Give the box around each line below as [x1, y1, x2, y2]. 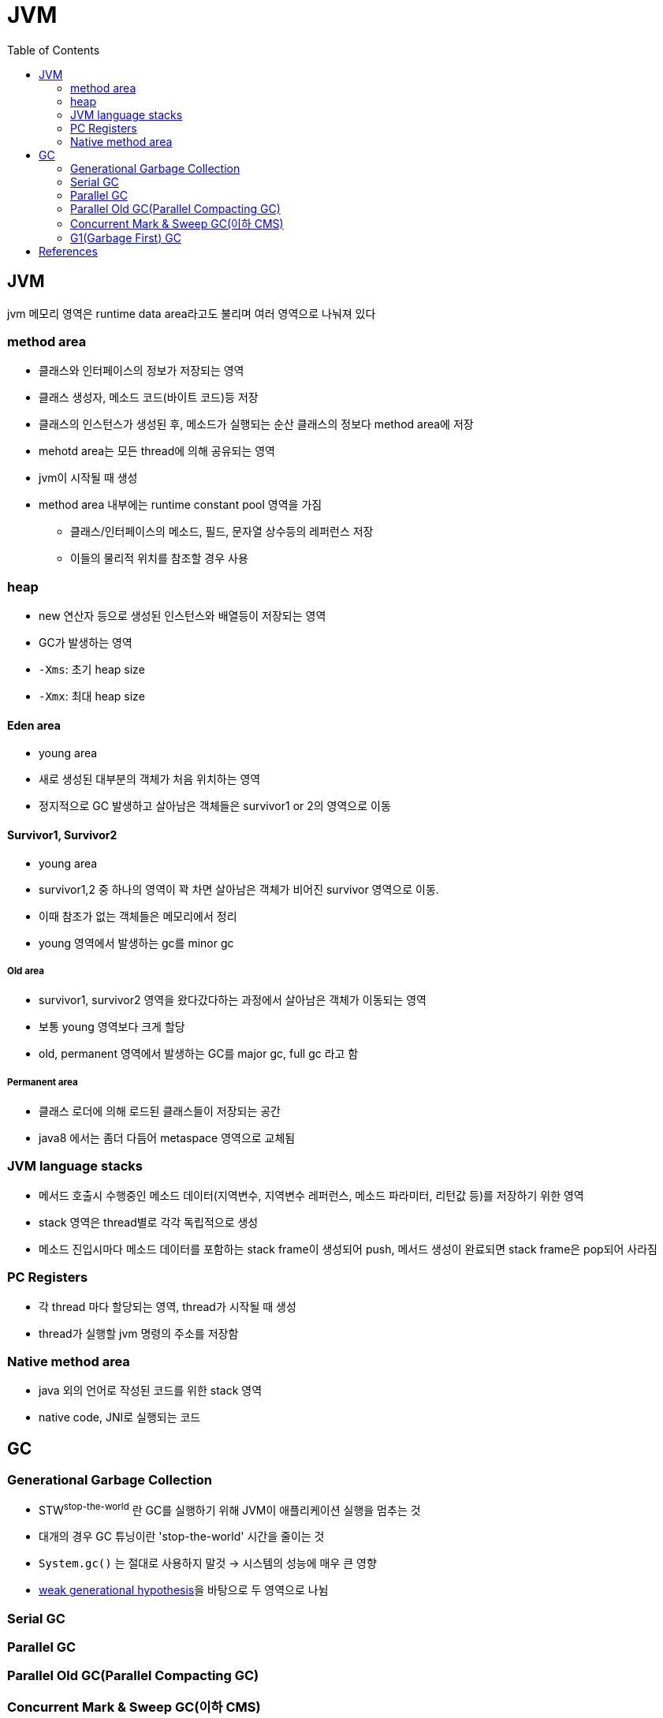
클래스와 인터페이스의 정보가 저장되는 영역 [39, 364, 244, 378]
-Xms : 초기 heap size [39, 663, 145, 677]
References [39, 244, 98, 258]
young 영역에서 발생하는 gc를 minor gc [39, 936, 234, 950]
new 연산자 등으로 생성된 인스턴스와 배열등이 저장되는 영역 [39, 609, 326, 623]
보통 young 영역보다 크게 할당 [39, 1020, 185, 1034]
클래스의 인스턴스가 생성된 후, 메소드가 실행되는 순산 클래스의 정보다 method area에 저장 [39, 417, 474, 431]
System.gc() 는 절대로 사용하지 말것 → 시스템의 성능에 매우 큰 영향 [39, 1556, 377, 1570]
